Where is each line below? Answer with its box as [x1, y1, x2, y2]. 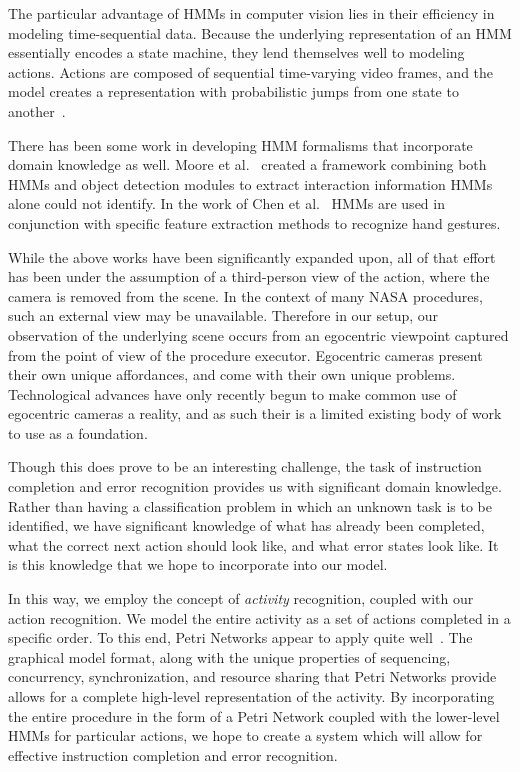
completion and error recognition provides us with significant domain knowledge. [8, 476, 502, 497]
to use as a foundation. [8, 422, 148, 443]
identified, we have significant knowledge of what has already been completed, [8, 515, 485, 536]
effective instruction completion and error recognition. [8, 744, 338, 765]
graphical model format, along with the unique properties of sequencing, [8, 646, 451, 667]
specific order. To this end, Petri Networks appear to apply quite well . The [8, 627, 473, 648]
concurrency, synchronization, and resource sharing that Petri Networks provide [8, 666, 497, 687]
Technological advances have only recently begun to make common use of [8, 383, 457, 404]
